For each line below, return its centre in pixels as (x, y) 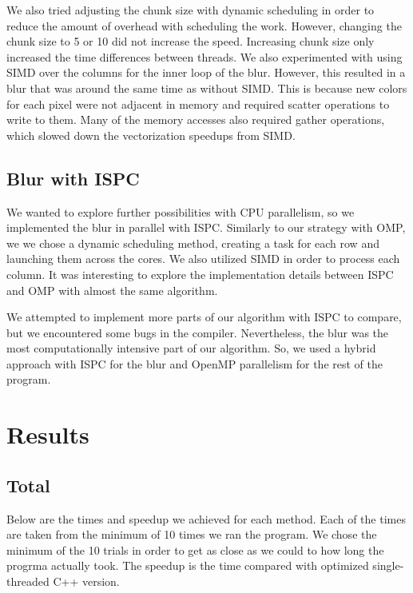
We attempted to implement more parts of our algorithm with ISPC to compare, (204, 317)
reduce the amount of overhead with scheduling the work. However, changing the (204, 25)
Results (48, 434)
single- (388, 565)
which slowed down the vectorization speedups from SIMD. (151, 135)
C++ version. (86, 581)
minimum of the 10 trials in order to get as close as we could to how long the (195, 549)
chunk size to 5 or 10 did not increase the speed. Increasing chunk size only (191, 41)
